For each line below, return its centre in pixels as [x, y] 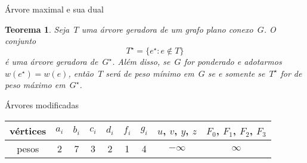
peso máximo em [35, 85]
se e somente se [236, 73]
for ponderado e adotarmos [233, 62]
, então [81, 73]
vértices [28, 130]
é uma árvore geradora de [52, 62]
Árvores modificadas [42, 105]
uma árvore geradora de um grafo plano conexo [167, 29]
